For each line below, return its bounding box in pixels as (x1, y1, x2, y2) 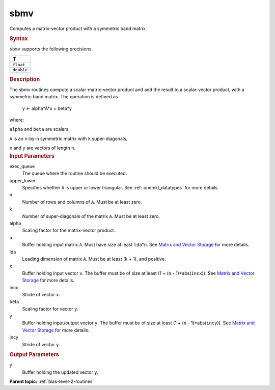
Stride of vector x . (22, 291, 61, 297)
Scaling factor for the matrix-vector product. (22, 227, 116, 234)
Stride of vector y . (22, 341, 61, 347)
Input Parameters (9, 152, 54, 159)
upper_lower (9, 177, 36, 183)
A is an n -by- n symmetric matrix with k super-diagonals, (9, 135, 128, 142)
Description (9, 75, 40, 82)
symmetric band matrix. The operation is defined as (9, 94, 118, 100)
